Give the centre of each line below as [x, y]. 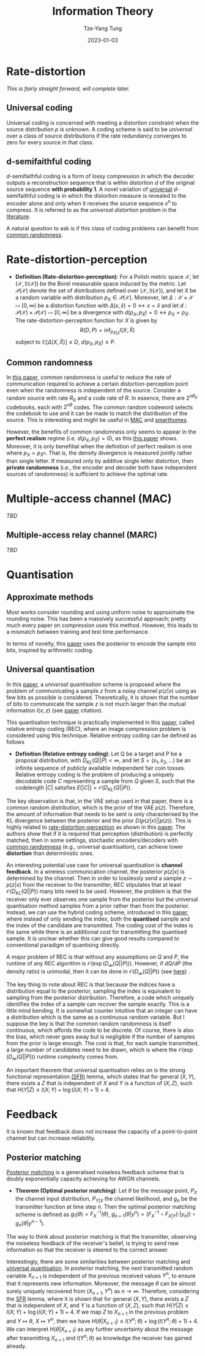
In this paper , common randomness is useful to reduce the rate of [89, 377]
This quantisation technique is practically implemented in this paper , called [100, 722]
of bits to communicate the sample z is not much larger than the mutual [96, 704]
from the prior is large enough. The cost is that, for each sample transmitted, [103, 1043]
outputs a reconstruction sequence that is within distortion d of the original [100, 183]
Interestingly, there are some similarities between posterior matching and [99, 1261]
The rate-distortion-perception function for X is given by [86, 320]
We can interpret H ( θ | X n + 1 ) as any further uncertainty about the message [100, 1330]
